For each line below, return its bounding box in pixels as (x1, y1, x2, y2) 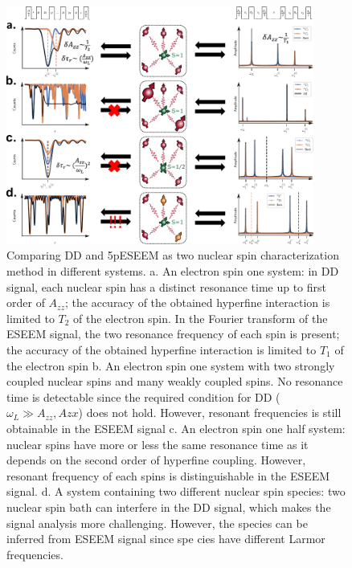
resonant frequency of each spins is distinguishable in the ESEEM (6, 467, 330, 484)
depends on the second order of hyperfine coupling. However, (6, 452, 306, 468)
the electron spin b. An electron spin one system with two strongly (6, 357, 335, 374)
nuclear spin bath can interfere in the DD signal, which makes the (6, 498, 331, 515)
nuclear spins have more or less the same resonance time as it (6, 435, 309, 452)
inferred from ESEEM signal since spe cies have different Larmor (6, 530, 325, 547)
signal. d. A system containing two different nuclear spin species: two (6, 483, 346, 500)
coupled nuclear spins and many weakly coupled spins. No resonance (6, 373, 343, 390)
